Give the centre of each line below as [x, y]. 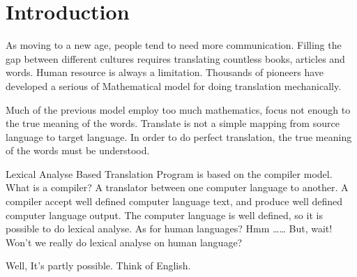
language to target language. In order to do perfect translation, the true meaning [179, 136]
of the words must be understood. [78, 150]
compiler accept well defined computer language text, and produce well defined [174, 201]
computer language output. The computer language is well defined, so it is [164, 215]
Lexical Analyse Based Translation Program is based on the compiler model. [169, 173]
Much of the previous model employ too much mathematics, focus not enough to [178, 109]
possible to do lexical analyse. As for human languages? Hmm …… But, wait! [169, 229]
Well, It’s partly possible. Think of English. [98, 265]
